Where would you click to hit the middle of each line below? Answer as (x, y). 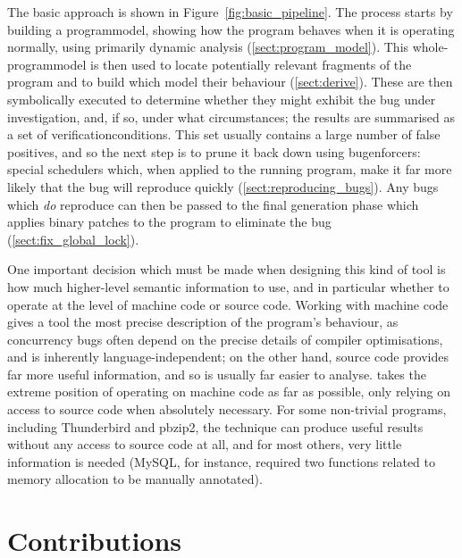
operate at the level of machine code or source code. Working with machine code (228, 304)
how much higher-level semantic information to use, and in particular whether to (228, 286)
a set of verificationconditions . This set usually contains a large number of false (224, 134)
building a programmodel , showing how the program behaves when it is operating (231, 29)
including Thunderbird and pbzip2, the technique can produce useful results (215, 426)
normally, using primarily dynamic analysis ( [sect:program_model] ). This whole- (228, 47)
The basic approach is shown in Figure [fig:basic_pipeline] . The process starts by (230, 12)
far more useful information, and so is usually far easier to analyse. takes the (217, 374)
